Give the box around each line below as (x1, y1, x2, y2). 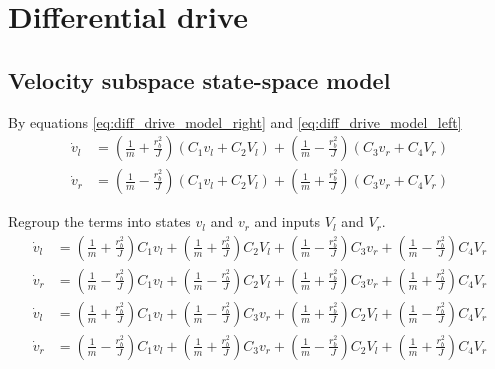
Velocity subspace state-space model (8, 64, 391, 95)
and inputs (254, 211, 321, 232)
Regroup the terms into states (8, 211, 191, 232)
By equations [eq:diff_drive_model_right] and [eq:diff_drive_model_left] (8, 111, 462, 132)
